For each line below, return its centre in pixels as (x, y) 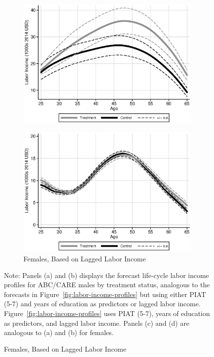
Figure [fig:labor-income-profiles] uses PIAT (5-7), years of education (107, 313)
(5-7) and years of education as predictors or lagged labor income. (102, 304)
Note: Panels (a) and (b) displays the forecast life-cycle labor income (107, 275)
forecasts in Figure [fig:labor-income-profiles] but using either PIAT (105, 294)
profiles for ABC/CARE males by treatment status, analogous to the (107, 285)
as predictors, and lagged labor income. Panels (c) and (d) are (97, 323)
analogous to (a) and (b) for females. (59, 332)
